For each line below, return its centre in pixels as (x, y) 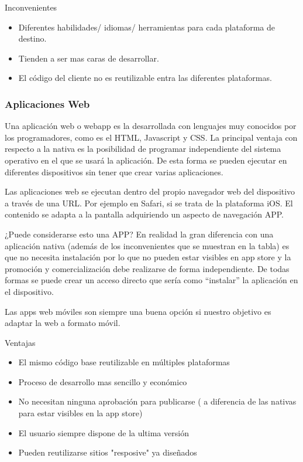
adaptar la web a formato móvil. (63, 323)
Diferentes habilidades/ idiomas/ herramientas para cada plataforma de (147, 27)
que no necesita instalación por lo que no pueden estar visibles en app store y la (148, 257)
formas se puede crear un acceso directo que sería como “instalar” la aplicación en (151, 280)
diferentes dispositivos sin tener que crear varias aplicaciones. (114, 171)
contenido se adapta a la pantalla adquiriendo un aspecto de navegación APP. (144, 214)
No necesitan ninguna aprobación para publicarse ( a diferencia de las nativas (157, 401)
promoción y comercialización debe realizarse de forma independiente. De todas (147, 268)
